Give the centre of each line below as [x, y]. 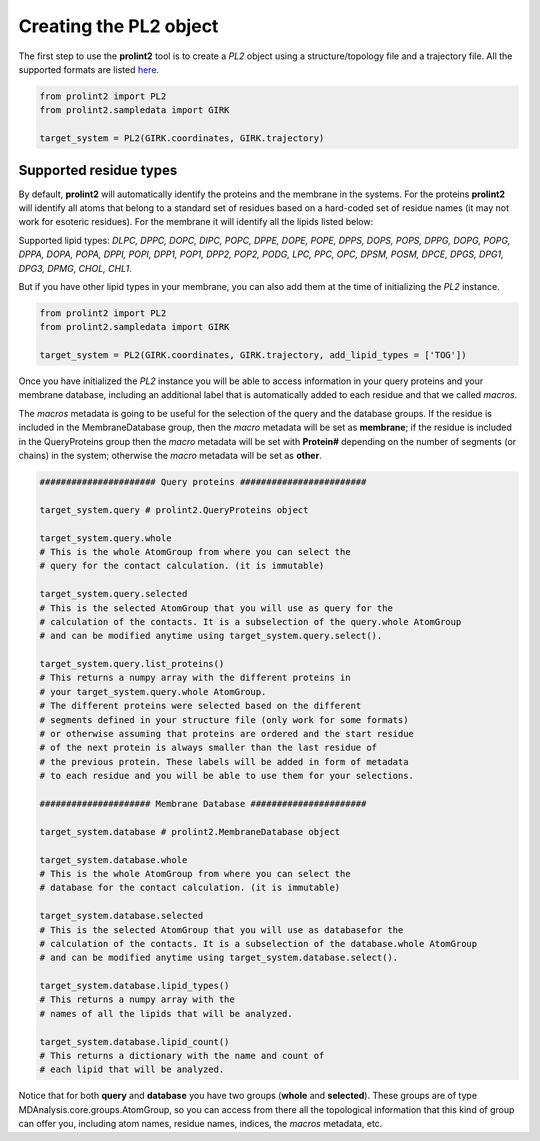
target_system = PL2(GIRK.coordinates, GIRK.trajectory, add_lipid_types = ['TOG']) [253, 355]
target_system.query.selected [113, 594]
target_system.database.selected [121, 916]
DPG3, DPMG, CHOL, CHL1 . [75, 268]
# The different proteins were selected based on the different [200, 706]
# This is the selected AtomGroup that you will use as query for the [216, 608]
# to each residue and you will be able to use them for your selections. [227, 776]
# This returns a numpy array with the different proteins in [195, 678]
